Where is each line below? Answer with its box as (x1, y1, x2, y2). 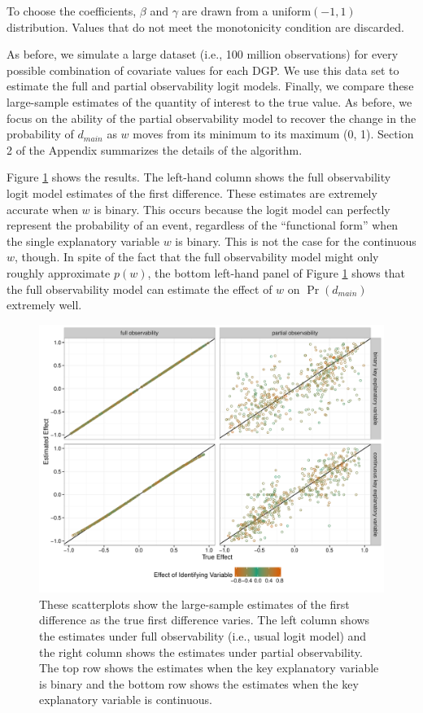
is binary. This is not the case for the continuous (175, 232, 416, 249)
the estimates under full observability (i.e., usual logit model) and (39, 628, 367, 645)
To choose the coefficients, (7, 2, 137, 19)
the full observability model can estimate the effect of (7, 280, 273, 297)
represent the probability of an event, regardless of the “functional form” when (7, 217, 399, 234)
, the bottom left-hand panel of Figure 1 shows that (147, 264, 406, 281)
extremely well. (7, 296, 82, 313)
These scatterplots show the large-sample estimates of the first (39, 595, 350, 612)
